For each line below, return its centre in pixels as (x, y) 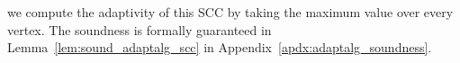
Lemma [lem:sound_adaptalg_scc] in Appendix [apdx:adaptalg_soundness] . (220, 47)
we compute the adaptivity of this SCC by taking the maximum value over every (230, 12)
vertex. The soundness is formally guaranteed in (140, 29)
